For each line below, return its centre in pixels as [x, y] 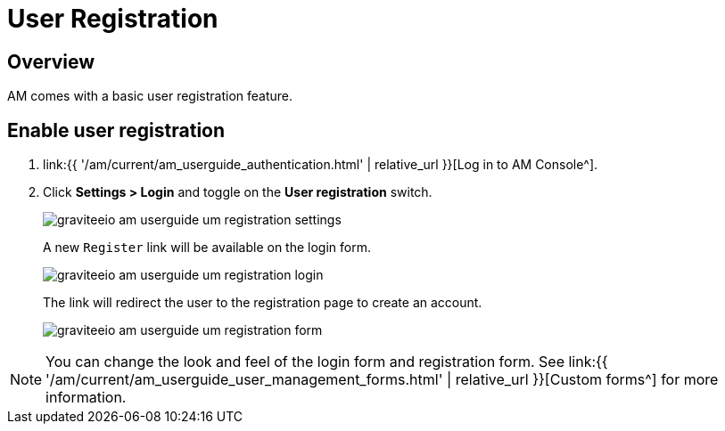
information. [86, 398]
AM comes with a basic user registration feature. [150, 96]
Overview [51, 61]
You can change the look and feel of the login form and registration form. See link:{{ [327, 362]
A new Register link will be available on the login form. [207, 248]
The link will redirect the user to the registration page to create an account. [263, 303]
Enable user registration [116, 130]
